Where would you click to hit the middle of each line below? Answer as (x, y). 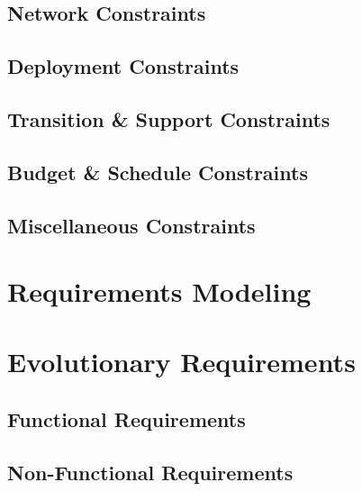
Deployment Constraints (123, 66)
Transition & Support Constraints (169, 118)
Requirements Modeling (159, 291)
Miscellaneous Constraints (131, 225)
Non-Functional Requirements (150, 472)
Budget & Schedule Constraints (158, 172)
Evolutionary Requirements (181, 362)
